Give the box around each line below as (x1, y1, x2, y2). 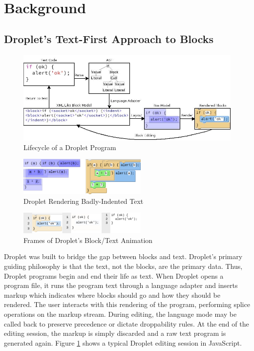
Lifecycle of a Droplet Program (23, 142, 116, 152)
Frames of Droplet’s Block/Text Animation (23, 235, 153, 245)
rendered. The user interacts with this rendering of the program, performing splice (4, 299, 250, 309)
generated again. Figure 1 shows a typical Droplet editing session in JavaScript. (4, 337, 242, 348)
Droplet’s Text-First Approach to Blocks (4, 31, 214, 46)
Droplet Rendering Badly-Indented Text (23, 196, 144, 206)
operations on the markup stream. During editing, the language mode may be (4, 309, 237, 319)
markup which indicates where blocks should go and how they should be (4, 289, 220, 300)
